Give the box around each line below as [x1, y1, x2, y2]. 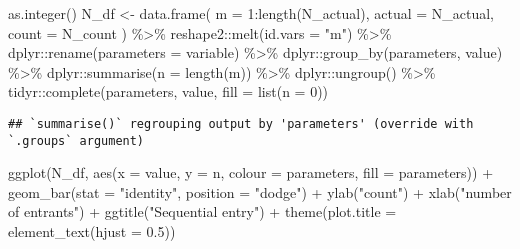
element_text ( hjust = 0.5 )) [8, 221, 176, 242]
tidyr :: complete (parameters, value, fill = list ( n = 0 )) [8, 81, 329, 102]
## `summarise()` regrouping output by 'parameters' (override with [8, 116, 474, 131]
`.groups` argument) [8, 133, 145, 148]
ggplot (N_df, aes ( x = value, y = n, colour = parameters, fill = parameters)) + [8, 162, 494, 183]
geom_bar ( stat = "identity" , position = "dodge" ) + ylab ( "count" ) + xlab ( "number [8, 181, 512, 202]
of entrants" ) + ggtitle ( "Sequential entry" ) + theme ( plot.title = [8, 201, 397, 222]
